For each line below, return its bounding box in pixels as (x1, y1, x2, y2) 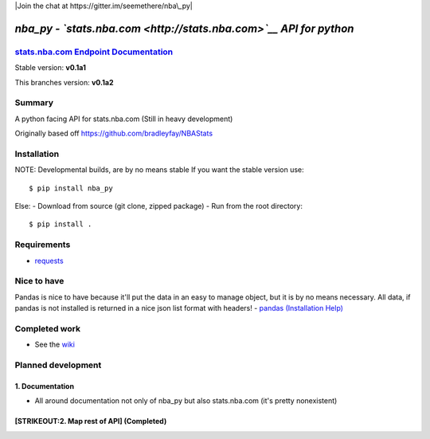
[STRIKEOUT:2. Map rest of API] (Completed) (14, 417, 167, 426)
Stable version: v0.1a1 (14, 63, 87, 73)
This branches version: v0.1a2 (14, 77, 115, 87)
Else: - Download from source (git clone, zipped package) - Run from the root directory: (14, 202, 303, 210)
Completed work (14, 323, 81, 334)
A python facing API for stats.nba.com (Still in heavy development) (14, 114, 233, 123)
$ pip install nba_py (29, 183, 113, 193)
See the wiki (34, 339, 76, 350)
